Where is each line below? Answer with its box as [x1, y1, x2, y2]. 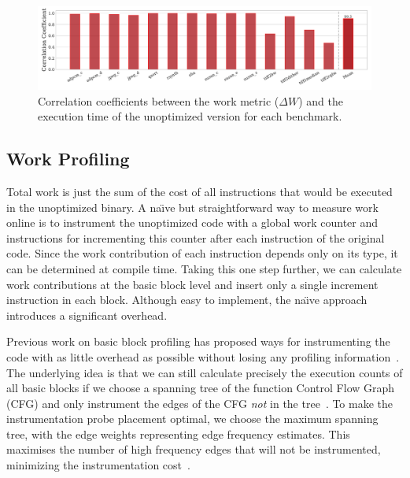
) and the [298, 92, 343, 109]
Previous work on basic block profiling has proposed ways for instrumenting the [6, 333, 390, 350]
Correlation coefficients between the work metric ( [38, 92, 279, 109]
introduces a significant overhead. [6, 306, 168, 323]
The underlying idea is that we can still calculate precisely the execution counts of [6, 364, 403, 380]
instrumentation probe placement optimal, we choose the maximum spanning [6, 410, 379, 427]
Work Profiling [6, 146, 130, 171]
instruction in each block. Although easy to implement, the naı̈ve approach [6, 291, 368, 308]
